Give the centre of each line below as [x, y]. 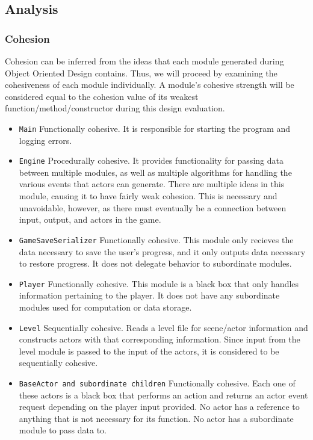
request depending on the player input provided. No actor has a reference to [159, 407]
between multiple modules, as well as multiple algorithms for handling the [155, 172]
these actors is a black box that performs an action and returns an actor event [163, 395]
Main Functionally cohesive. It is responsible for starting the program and [155, 128]
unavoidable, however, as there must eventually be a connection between [153, 207]
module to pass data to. [63, 430]
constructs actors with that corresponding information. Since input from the [160, 339]
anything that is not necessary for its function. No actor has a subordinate [156, 418]
